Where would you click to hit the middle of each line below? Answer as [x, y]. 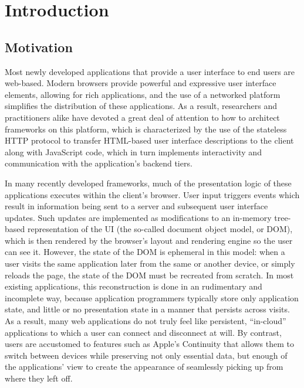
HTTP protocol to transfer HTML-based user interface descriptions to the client [149, 140]
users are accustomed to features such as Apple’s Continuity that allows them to [150, 344]
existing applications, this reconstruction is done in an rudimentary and [134, 286]
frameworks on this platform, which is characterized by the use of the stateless [146, 129]
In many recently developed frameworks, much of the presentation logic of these [148, 183]
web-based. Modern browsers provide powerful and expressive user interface [141, 83]
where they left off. [39, 378]
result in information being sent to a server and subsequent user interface [136, 206]
